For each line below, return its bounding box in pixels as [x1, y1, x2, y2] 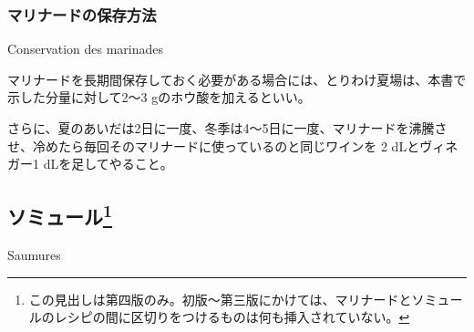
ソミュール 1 [7, 199, 113, 231]
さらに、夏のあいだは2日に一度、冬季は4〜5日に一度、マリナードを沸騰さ [7, 119, 448, 137]
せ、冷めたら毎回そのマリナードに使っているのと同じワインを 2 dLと [7, 136, 420, 155]
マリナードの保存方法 [7, 3, 157, 26]
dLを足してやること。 [43, 154, 173, 173]
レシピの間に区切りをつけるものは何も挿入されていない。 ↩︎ [54, 307, 410, 327]
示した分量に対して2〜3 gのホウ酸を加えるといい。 [7, 88, 311, 107]
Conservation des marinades [7, 39, 164, 58]
